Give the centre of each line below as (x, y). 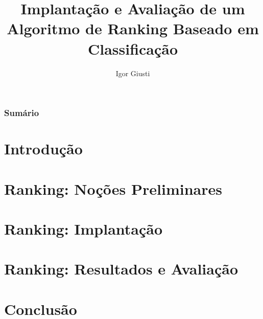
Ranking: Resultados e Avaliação (121, 269)
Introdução (43, 149)
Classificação (133, 48)
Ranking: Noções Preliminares (113, 188)
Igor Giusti (133, 73)
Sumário (22, 113)
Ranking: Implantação (83, 228)
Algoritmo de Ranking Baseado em (133, 28)
